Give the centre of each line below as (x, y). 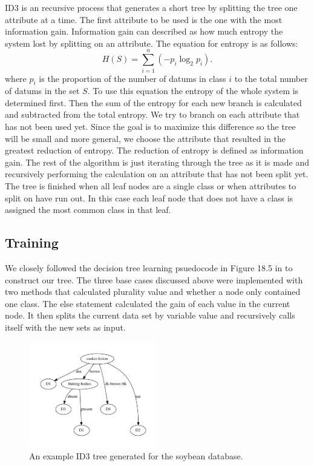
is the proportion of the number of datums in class (132, 78)
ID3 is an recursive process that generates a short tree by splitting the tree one (151, 7)
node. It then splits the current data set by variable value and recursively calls (150, 315)
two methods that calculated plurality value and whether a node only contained (153, 292)
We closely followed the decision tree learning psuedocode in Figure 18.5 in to (149, 268)
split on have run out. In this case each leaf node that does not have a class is (149, 198)
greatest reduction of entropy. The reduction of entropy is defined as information (154, 150)
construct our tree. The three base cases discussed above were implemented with (154, 279)
